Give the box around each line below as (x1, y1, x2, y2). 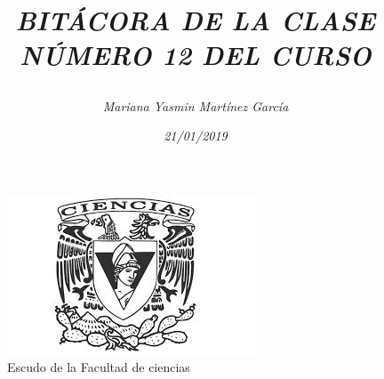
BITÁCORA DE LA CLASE (15, 2, 376, 39)
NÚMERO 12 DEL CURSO (20, 36, 372, 74)
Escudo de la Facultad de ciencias (7, 358, 190, 376)
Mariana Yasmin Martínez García (102, 96, 289, 115)
